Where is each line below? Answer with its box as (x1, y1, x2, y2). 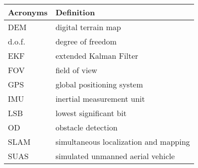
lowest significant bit (55, 107, 127, 119)
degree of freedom (55, 36, 117, 47)
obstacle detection (55, 122, 118, 133)
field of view (55, 64, 97, 76)
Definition (55, 6, 95, 18)
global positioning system (55, 79, 143, 90)
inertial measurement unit (55, 93, 145, 104)
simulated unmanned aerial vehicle (55, 150, 175, 162)
